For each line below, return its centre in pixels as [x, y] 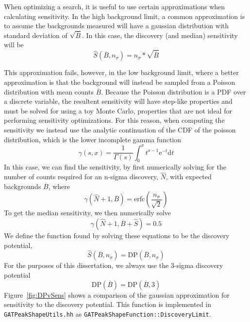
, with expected [189, 177]
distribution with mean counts [49, 91]
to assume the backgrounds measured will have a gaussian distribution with [117, 26]
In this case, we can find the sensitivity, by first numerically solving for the [115, 167]
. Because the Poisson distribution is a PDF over [174, 91]
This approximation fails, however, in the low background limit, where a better [121, 72]
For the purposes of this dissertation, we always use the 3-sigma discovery [114, 265]
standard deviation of [36, 35]
